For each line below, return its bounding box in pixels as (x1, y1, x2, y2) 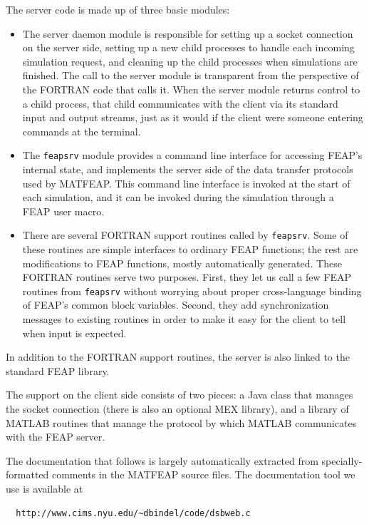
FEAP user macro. (22, 203, 105, 218)
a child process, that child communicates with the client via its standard (22, 96, 338, 111)
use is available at (6, 481, 83, 495)
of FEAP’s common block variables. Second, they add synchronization (22, 297, 329, 312)
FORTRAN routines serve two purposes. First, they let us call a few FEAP (22, 269, 352, 284)
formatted (6, 467, 49, 482)
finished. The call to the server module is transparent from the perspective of (22, 68, 359, 83)
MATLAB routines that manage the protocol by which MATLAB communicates (6, 415, 357, 430)
